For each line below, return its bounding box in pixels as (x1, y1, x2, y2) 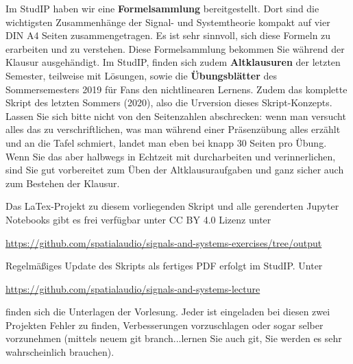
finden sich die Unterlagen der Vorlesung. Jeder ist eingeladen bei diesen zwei (5, 304, 330, 319)
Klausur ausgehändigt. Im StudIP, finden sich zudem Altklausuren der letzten (5, 55, 341, 69)
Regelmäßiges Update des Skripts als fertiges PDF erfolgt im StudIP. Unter (5, 258, 323, 273)
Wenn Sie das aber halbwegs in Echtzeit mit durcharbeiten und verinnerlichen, (5, 149, 336, 163)
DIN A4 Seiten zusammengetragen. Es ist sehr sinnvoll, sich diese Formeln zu (5, 28, 331, 43)
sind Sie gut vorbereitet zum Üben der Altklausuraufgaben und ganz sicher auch (5, 162, 344, 177)
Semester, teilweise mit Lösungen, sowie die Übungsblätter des (5, 68, 277, 82)
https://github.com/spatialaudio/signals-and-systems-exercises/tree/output (5, 235, 322, 250)
